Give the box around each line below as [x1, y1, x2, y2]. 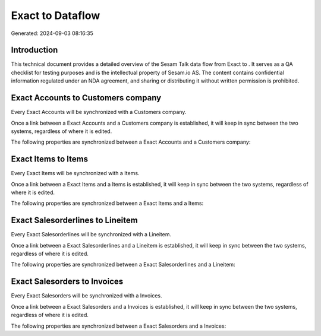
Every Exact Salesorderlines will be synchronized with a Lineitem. [11, 231, 172, 238]
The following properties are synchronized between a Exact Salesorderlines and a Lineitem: [11, 261, 235, 268]
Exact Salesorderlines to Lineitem [11, 215, 138, 226]
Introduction [11, 45, 58, 55]
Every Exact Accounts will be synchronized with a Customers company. [11, 109, 187, 116]
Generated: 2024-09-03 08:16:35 [11, 30, 93, 37]
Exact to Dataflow [11, 9, 100, 22]
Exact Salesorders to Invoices [11, 277, 124, 287]
